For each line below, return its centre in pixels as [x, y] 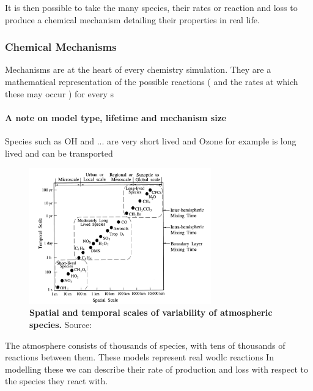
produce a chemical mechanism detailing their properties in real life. [132, 19]
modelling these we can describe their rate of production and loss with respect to [157, 369]
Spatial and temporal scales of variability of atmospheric [151, 312]
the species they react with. [57, 381]
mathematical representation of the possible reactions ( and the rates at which [152, 81]
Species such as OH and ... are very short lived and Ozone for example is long [151, 140]
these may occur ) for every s [59, 93]
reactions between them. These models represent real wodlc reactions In [139, 357]
